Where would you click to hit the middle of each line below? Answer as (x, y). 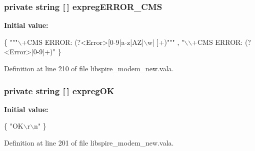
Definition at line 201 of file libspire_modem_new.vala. (89, 143)
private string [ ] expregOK (59, 90)
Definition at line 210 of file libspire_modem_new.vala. (89, 68)
